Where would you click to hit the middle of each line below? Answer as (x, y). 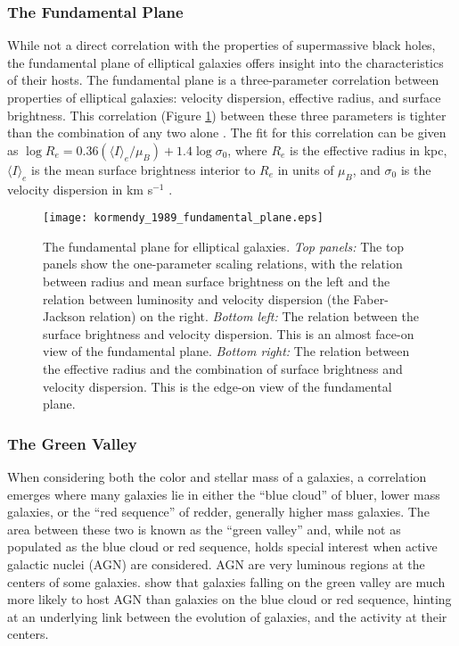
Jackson (64, 316)
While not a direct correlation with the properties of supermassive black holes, (221, 45)
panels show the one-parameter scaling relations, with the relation (223, 264)
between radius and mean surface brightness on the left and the (217, 282)
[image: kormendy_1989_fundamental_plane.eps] (183, 218)
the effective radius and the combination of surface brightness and (223, 368)
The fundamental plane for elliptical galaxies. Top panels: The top (224, 246)
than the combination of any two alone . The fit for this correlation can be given (227, 133)
